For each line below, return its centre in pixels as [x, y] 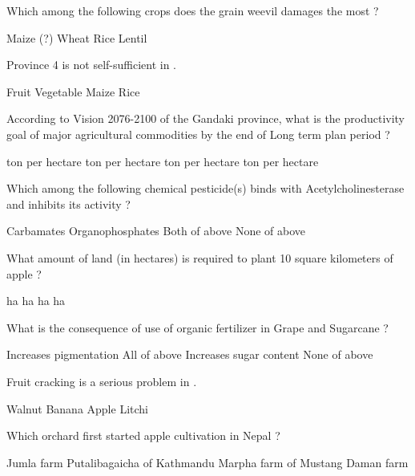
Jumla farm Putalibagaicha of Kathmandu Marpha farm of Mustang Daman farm [207, 462]
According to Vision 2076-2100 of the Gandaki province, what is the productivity [206, 118]
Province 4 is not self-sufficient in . [92, 65]
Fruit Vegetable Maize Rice [73, 91]
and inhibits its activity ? [68, 203]
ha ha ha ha [36, 301]
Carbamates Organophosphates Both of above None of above [156, 231]
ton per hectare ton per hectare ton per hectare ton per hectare [163, 161]
